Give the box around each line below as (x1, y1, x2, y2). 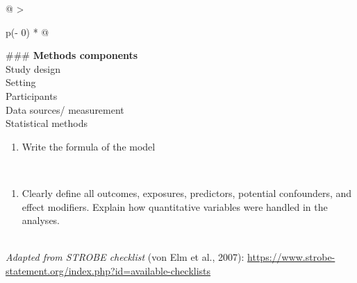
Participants (6, 88, 58, 103)
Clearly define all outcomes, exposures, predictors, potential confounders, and (22, 185, 352, 200)
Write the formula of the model (22, 139, 156, 153)
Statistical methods (6, 116, 88, 130)
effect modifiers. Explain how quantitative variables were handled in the (22, 199, 328, 214)
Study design (6, 61, 61, 76)
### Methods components (6, 48, 138, 62)
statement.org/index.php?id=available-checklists (6, 263, 211, 277)
